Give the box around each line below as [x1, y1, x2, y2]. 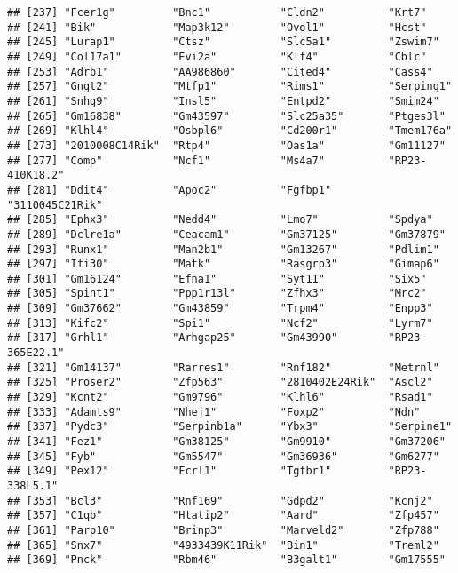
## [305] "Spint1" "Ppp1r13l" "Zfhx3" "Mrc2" [7, 287, 427, 300]
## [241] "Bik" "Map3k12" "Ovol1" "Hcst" [7, 20, 427, 34]
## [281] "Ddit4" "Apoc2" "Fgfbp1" [7, 183, 332, 196]
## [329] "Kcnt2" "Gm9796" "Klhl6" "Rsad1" [7, 391, 433, 404]
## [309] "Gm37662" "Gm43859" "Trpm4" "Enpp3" [7, 302, 433, 315]
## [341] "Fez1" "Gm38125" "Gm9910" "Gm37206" [7, 435, 446, 449]
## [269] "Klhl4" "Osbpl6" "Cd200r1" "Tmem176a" [7, 124, 453, 138]
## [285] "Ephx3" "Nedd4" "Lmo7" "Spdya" [7, 213, 433, 227]
